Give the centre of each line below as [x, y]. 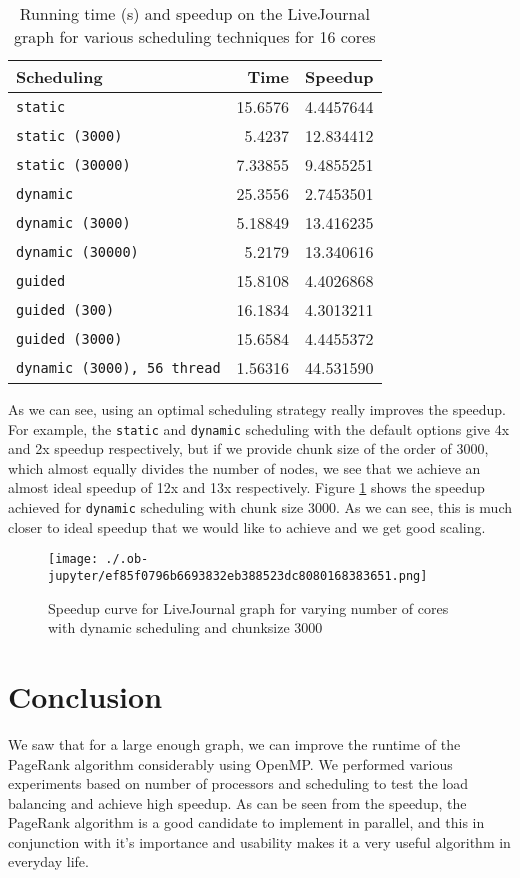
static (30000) [73, 164]
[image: [73, 559]
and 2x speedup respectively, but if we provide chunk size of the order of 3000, [248, 448]
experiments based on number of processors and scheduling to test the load [238, 783]
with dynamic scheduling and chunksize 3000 [185, 627]
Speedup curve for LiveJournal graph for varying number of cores [248, 607]
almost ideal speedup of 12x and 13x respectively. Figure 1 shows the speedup [246, 487]
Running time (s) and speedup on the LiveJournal [194, 13]
